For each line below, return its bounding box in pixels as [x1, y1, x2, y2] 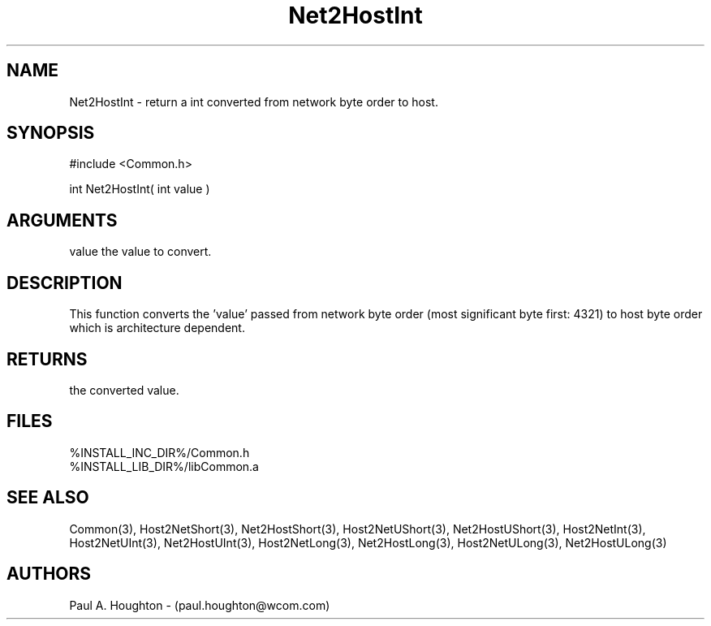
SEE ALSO [6, 487, 89, 508]
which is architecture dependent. [69, 321, 245, 335]
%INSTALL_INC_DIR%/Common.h [69, 445, 250, 460]
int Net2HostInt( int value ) [69, 182, 210, 196]
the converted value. [69, 382, 179, 397]
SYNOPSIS [6, 123, 95, 144]
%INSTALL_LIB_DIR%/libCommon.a [69, 459, 259, 473]
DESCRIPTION [6, 272, 123, 293]
